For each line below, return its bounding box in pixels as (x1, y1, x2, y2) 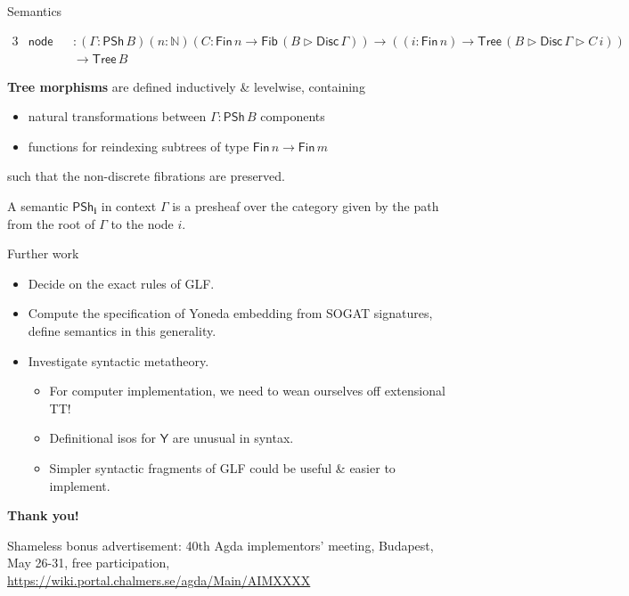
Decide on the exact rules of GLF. (28, 274, 215, 292)
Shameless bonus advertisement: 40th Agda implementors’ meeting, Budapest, (7, 535, 434, 554)
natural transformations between (28, 107, 207, 126)
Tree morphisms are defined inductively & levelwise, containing (7, 77, 365, 95)
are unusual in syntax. (172, 429, 294, 447)
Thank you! (7, 506, 79, 525)
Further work (7, 244, 79, 263)
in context (101, 197, 157, 216)
